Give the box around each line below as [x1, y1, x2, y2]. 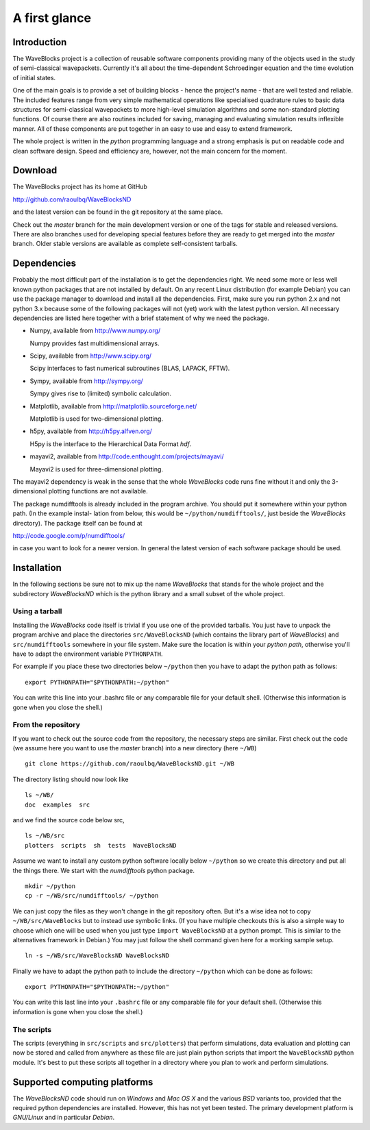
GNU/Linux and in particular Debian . [12, 1114, 115, 1122]
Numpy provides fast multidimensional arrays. [29, 339, 160, 347]
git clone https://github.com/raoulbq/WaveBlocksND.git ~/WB [25, 760, 234, 767]
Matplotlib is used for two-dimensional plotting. [29, 415, 164, 423]
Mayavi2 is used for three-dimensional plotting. [29, 465, 164, 473]
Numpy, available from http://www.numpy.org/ [29, 326, 161, 335]
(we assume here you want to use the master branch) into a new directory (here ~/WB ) [12, 744, 257, 752]
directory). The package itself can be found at [12, 519, 143, 527]
